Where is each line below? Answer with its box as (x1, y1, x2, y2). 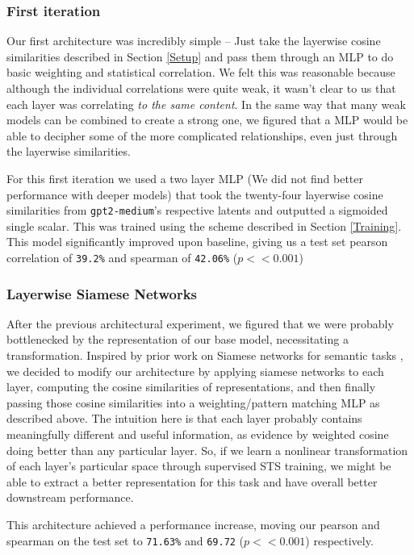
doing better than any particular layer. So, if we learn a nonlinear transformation (6, 441, 408, 458)
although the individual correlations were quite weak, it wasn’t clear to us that (6, 80, 396, 96)
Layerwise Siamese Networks (6, 283, 197, 303)
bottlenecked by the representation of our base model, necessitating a (6, 331, 349, 348)
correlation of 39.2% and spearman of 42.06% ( (6, 249, 238, 265)
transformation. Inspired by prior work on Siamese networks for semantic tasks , (6, 347, 404, 364)
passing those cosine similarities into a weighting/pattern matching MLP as (6, 394, 380, 411)
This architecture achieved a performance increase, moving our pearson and (6, 516, 380, 532)
